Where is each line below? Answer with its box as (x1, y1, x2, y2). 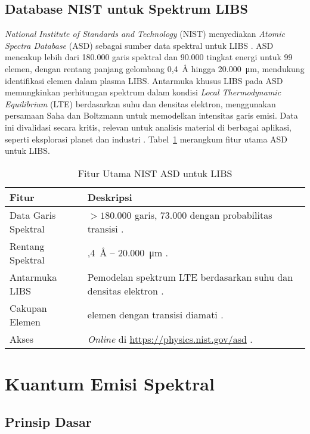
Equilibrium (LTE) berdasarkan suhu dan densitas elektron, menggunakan (5, 97, 276, 110)
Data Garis (10, 207, 56, 222)
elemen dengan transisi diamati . (87, 308, 224, 322)
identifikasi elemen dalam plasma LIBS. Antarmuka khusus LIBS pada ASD (5, 74, 283, 86)
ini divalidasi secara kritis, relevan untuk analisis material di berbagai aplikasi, (5, 120, 292, 133)
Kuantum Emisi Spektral (5, 371, 215, 395)
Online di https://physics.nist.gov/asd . (87, 331, 253, 346)
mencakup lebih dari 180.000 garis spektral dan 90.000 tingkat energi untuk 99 (5, 51, 293, 63)
